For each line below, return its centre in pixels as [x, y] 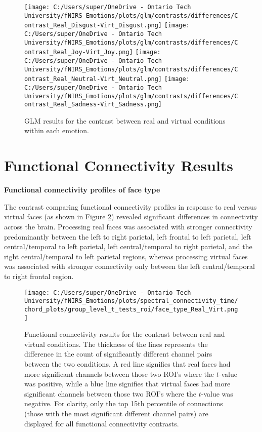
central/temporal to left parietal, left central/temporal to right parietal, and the [128, 246]
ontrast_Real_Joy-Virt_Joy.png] [79, 52]
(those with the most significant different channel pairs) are [116, 413]
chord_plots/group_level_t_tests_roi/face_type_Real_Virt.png [131, 309]
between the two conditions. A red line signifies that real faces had [127, 363]
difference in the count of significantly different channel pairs [118, 354]
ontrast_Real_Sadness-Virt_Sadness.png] [93, 105]
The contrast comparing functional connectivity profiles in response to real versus [130, 206]
